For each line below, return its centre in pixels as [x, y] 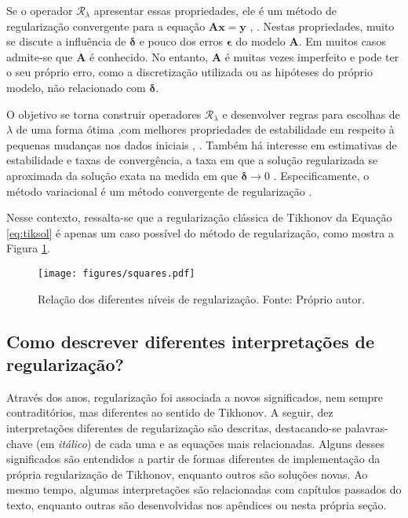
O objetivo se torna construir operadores [104, 114]
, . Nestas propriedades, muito [322, 26]
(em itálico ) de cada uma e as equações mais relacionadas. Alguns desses [210, 443]
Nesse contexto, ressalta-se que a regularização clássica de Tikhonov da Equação [199, 217]
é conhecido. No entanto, [149, 56]
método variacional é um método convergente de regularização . [159, 191]
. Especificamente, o [321, 175]
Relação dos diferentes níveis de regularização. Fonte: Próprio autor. [201, 298]
